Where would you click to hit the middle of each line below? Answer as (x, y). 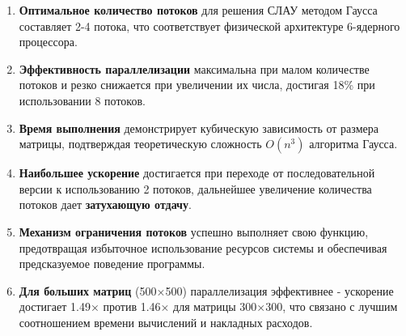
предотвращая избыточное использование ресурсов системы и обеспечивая (203, 247)
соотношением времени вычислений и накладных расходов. (166, 322)
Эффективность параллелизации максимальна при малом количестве (194, 68)
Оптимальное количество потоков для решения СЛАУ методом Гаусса (198, 10)
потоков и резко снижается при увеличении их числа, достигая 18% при (197, 85)
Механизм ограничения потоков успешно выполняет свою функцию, (194, 231)
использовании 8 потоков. (82, 100)
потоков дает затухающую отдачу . (105, 204)
